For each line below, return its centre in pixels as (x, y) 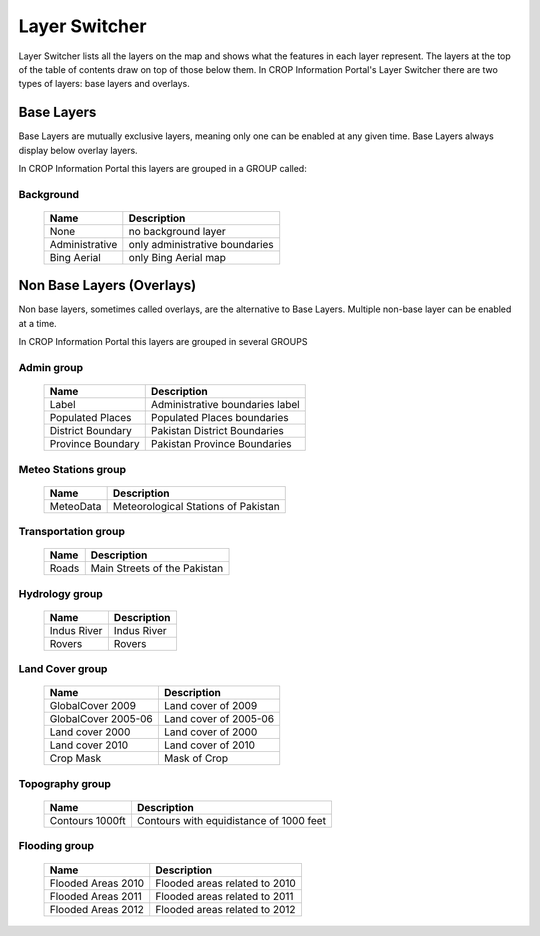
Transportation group (71, 532)
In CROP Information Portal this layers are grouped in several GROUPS (163, 342)
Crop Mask (75, 758)
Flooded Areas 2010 (97, 883)
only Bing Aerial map (177, 257)
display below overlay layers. (78, 150)
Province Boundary (94, 444)
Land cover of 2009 (210, 706)
